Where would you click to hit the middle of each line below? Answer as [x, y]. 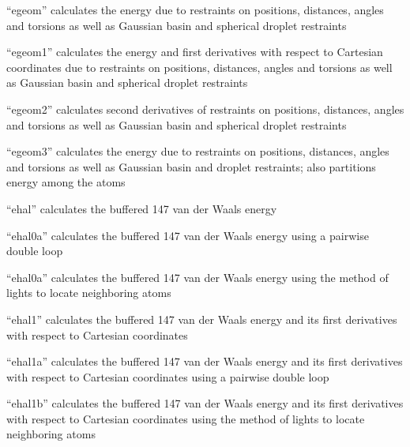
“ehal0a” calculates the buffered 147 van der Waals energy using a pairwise [188, 235]
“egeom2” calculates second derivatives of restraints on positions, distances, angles [205, 109]
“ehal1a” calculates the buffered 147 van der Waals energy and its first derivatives [205, 361]
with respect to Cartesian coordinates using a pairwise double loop [168, 376]
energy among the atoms [66, 182]
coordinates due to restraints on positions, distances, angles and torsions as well [199, 67]
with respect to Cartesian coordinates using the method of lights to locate [186, 418]
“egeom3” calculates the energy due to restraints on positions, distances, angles [198, 151]
